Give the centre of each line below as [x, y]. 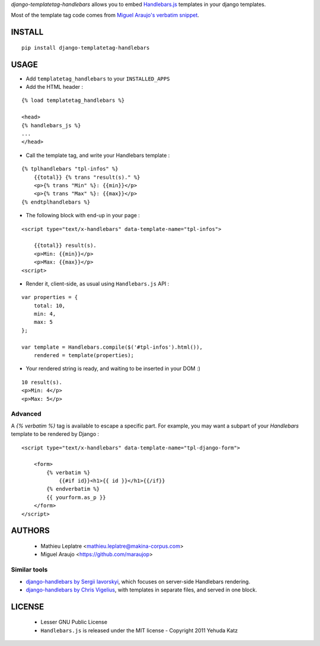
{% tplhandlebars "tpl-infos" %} [70, 169]
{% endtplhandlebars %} [56, 202]
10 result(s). [42, 382]
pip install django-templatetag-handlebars [86, 48]
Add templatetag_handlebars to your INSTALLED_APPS [98, 78]
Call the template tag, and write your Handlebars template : [98, 155]
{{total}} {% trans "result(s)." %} [87, 177]
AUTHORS [31, 531]
